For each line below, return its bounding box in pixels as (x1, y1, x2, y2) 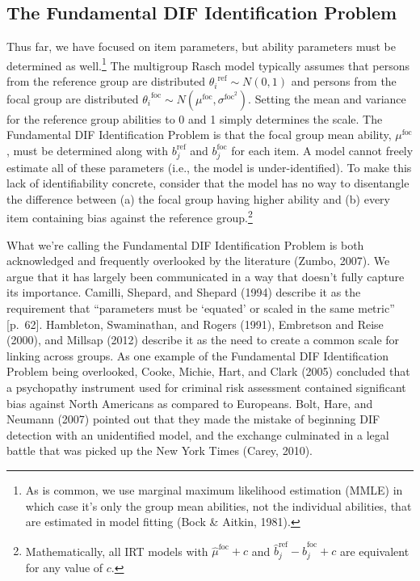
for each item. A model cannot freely (231, 141, 414, 158)
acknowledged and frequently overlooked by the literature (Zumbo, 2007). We (6, 252, 390, 269)
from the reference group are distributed (6, 73, 206, 90)
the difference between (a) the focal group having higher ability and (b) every (6, 190, 391, 207)
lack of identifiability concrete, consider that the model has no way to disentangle (6, 175, 409, 192)
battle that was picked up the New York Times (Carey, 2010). (6, 442, 313, 459)
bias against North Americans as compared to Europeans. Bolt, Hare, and (6, 394, 373, 411)
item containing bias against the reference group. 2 (6, 207, 253, 225)
